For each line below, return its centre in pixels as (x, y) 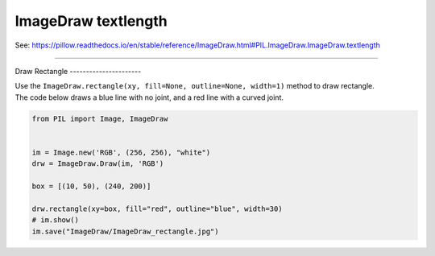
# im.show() (56, 220)
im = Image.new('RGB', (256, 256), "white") (121, 152)
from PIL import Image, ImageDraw (100, 118)
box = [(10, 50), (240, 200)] (91, 186)
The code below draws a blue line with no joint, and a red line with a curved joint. (149, 97)
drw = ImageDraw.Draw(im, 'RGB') (98, 164)
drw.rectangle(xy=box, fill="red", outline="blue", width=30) (157, 209)
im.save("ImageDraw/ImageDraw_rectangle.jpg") (125, 231)
